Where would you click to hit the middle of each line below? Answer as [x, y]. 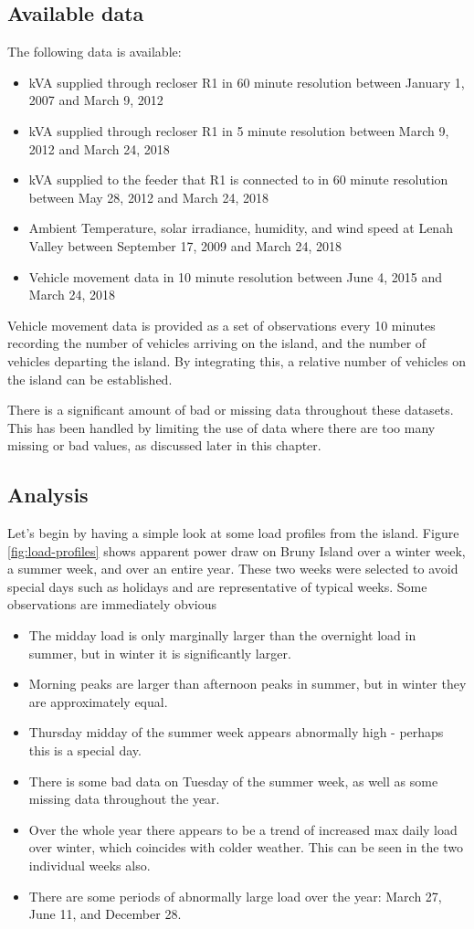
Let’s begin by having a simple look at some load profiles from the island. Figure [233, 533]
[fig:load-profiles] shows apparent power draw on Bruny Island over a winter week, [237, 550]
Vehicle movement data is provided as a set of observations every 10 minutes [221, 325]
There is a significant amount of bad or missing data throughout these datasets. [231, 410]
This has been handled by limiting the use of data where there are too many [221, 427]
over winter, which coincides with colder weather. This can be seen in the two [246, 847]
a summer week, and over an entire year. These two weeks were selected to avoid [233, 569]
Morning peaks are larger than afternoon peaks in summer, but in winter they [248, 684]
